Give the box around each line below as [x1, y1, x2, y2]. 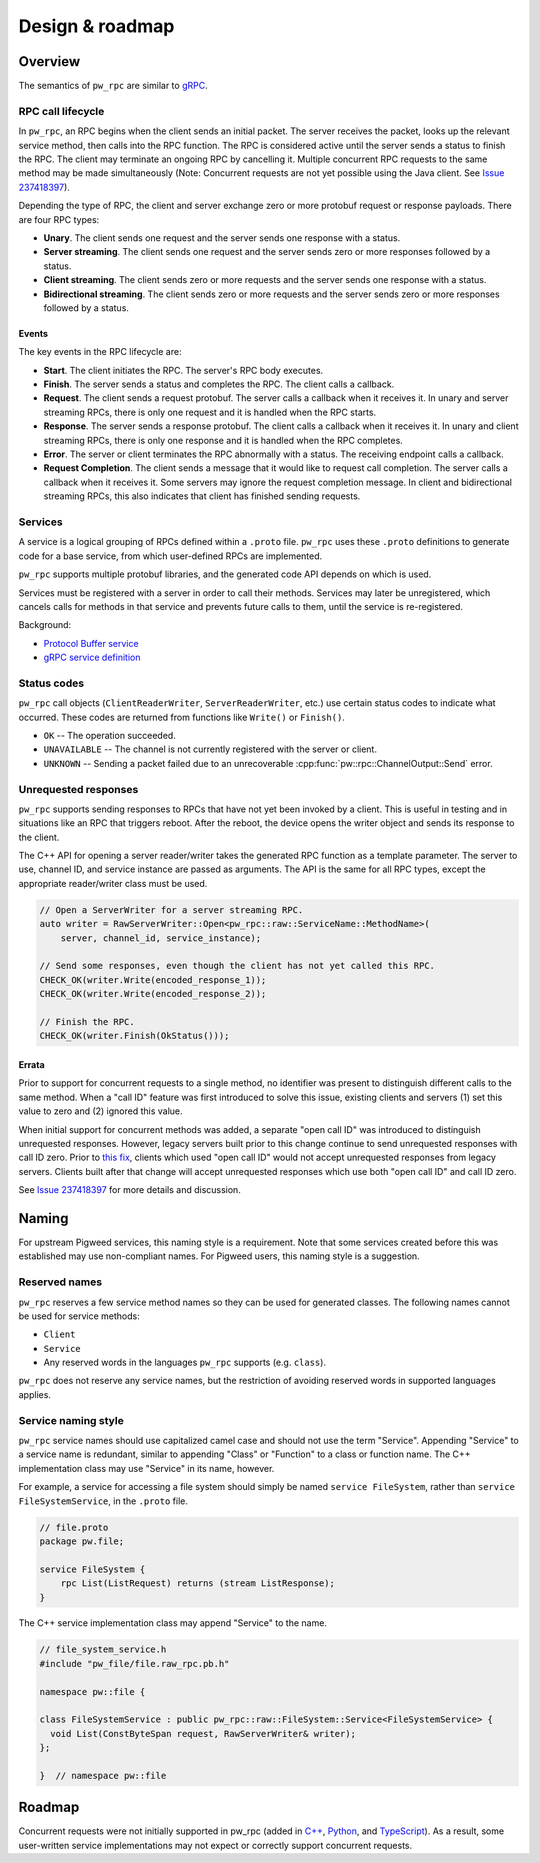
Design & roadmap [18, 15, 175, 37]
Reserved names [18, 1275, 103, 1289]
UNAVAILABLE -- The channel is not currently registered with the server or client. [43, 743, 377, 755]
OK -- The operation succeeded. [43, 729, 177, 741]
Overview [18, 53, 81, 70]
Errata [18, 1058, 45, 1070]
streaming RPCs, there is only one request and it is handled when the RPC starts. [43, 406, 377, 418]
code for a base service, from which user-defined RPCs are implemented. [18, 550, 323, 562]
